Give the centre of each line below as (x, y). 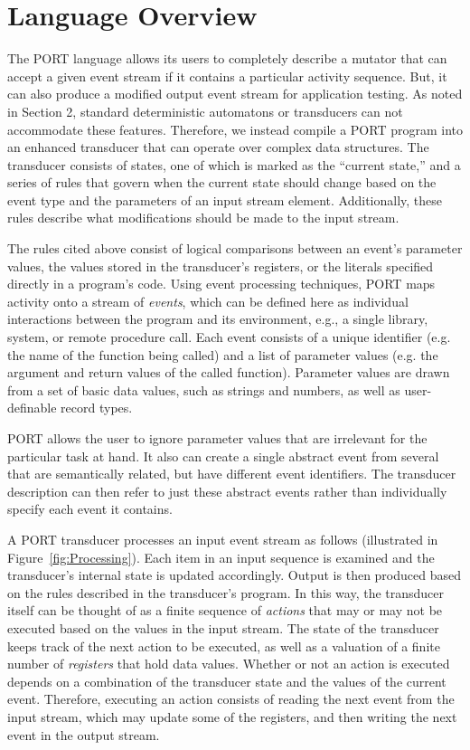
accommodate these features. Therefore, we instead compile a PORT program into (235, 129)
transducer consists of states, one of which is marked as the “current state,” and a (234, 164)
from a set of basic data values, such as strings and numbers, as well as (204, 389)
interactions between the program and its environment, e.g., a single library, (218, 319)
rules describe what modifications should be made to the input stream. (203, 218)
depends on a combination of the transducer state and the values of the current (227, 681)
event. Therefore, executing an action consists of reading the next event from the (231, 699)
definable (32, 408)
